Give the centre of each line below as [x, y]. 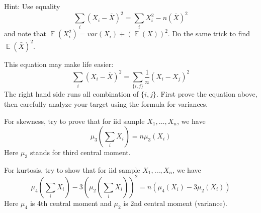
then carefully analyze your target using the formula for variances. [106, 103]
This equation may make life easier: [59, 64]
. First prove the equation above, [207, 94]
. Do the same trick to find [209, 33]
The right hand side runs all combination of [71, 94]
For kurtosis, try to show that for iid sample [72, 169]
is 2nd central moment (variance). [175, 203]
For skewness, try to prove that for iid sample [74, 121]
